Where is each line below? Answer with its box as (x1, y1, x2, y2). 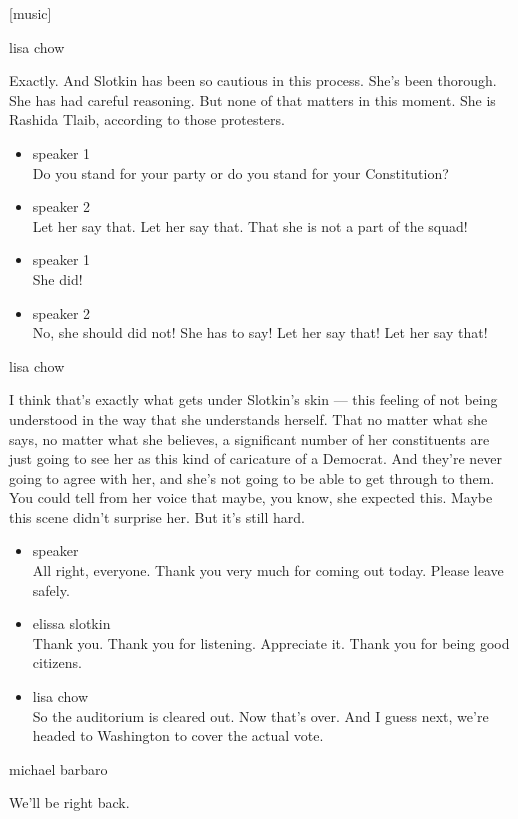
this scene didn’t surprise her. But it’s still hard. (9, 506, 306, 527)
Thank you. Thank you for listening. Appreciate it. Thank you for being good (32, 632, 510, 653)
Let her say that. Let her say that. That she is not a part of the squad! (32, 215, 468, 236)
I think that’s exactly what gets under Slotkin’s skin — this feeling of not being (9, 389, 498, 410)
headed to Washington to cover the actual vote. (32, 725, 324, 746)
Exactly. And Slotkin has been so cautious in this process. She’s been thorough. (9, 70, 497, 91)
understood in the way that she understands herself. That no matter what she (9, 408, 488, 429)
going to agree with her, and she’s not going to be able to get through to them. (9, 467, 495, 488)
